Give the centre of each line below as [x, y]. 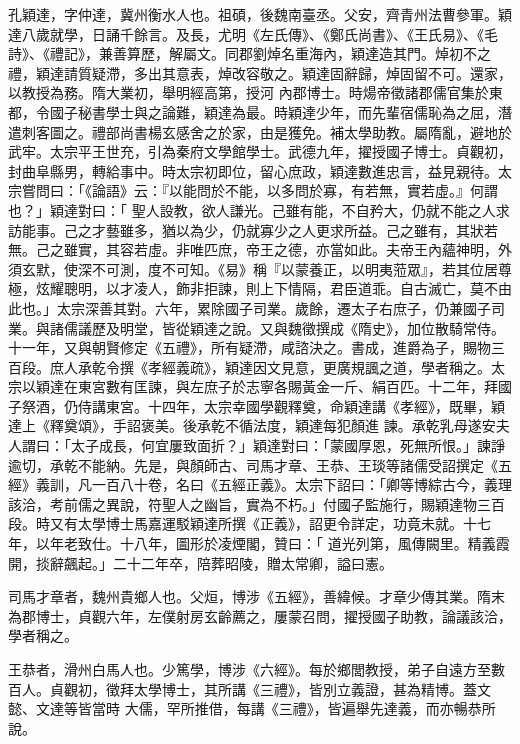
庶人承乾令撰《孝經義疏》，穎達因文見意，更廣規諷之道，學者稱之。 [270, 366]
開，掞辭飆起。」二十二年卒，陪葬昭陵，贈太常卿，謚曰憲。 [200, 562]
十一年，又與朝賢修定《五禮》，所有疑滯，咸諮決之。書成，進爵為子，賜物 [249, 347]
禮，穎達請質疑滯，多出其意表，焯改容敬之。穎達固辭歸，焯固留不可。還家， [260, 72]
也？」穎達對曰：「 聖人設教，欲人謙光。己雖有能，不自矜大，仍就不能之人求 [259, 209]
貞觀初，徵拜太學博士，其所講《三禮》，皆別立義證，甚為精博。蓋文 [270, 688]
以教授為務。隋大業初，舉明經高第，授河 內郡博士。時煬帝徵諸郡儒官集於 [248, 92]
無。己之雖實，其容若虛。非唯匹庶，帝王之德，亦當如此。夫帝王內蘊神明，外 [260, 249]
